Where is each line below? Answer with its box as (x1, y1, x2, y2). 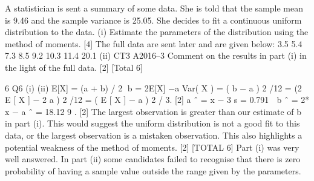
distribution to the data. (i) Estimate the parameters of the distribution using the (5, 25, 309, 38)
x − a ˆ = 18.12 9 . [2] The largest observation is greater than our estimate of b (5, 105, 302, 117)
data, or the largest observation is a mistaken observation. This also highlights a (5, 128, 303, 141)
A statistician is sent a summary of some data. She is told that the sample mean (5, 2, 303, 14)
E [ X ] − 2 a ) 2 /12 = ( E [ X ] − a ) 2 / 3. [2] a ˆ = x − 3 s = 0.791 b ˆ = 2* (5, 93, 310, 106)
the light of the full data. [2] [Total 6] (5, 61, 143, 73)
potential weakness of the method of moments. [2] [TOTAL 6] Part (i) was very (5, 140, 299, 153)
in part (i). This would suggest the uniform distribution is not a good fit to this (5, 117, 300, 130)
